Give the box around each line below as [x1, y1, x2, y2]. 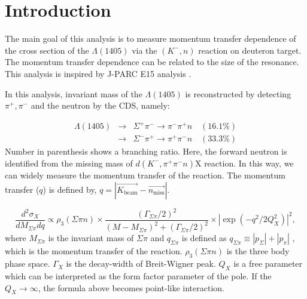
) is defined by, [42, 183, 97, 195]
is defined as [181, 232, 227, 244]
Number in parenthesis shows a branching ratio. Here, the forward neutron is [5, 145, 287, 158]
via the [132, 44, 157, 56]
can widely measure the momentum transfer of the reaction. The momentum [5, 168, 285, 181]
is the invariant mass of [48, 232, 134, 244]
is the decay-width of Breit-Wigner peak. [66, 257, 216, 270]
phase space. [5, 257, 50, 270]
